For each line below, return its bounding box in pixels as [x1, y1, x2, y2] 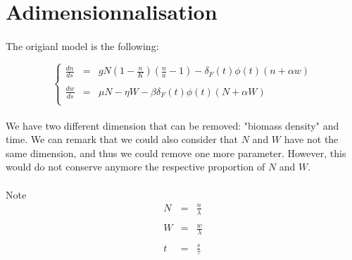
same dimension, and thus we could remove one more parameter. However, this [6, 145, 346, 160]
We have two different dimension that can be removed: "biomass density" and [6, 118, 339, 132]
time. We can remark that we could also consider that [6, 132, 239, 147]
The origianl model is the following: [6, 38, 159, 53]
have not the [284, 132, 339, 147]
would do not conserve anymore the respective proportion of [6, 159, 265, 174]
